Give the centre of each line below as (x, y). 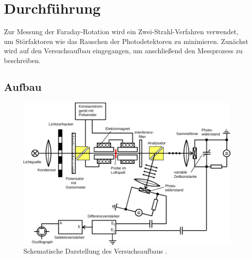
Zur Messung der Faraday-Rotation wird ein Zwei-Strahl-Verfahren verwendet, (121, 32)
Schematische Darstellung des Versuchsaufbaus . (95, 251)
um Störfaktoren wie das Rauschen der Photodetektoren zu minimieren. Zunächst (126, 41)
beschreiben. (22, 60)
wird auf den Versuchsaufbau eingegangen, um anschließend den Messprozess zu (123, 51)
